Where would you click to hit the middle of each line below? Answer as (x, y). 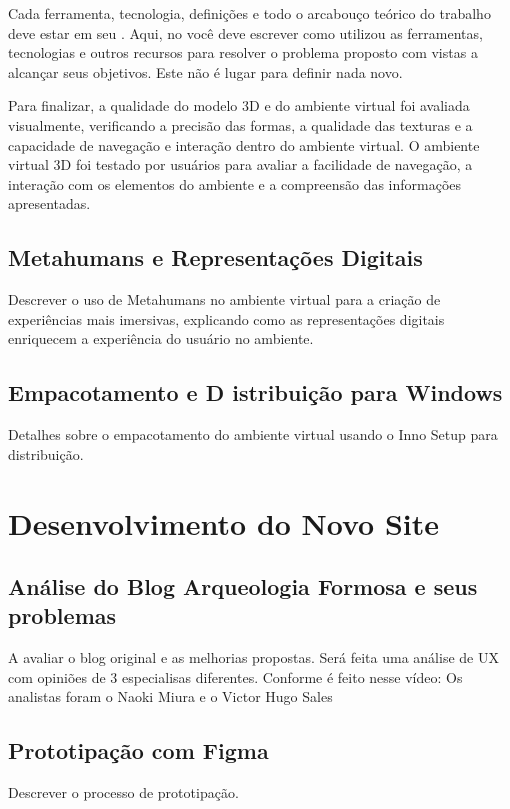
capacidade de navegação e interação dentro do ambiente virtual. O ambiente (244, 144)
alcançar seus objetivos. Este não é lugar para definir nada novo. (205, 71)
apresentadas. (49, 203)
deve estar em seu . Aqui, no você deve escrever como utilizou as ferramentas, (245, 32)
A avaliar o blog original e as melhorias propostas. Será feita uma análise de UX (253, 657)
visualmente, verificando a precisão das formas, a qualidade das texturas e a (240, 124)
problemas (62, 615)
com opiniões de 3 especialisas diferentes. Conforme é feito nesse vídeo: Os (235, 676)
